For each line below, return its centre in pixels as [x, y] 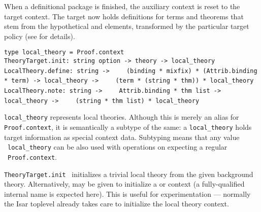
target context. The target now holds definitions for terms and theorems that [124, 16]
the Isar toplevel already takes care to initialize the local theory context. [117, 204]
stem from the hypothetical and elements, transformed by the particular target [127, 26]
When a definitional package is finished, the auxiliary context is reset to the [122, 6]
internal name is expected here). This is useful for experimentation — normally [127, 193]
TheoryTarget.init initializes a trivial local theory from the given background [129, 174]
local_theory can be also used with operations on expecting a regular [118, 147]
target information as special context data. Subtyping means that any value [122, 137]
